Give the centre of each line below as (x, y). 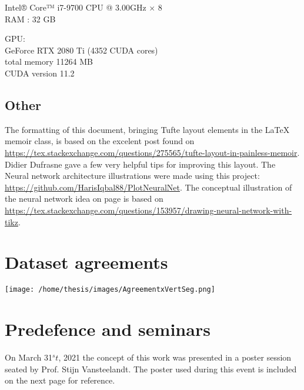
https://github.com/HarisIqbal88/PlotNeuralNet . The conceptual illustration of (148, 187)
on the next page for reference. (60, 380)
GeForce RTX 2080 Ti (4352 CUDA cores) (81, 50)
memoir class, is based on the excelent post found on (100, 141)
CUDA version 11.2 (40, 73)
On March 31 (29, 357)
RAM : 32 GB (30, 19)
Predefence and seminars (108, 329)
